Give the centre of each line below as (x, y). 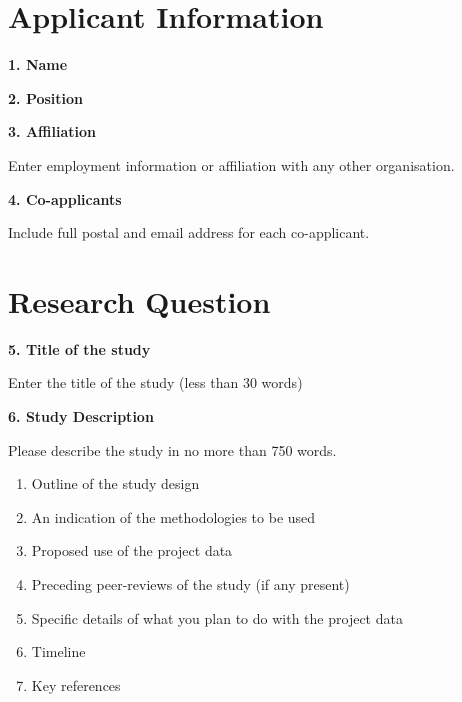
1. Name (38, 64)
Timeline (58, 651)
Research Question (139, 300)
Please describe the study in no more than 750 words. (172, 449)
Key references (76, 684)
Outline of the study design (115, 483)
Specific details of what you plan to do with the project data (217, 617)
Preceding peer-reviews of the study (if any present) (190, 583)
